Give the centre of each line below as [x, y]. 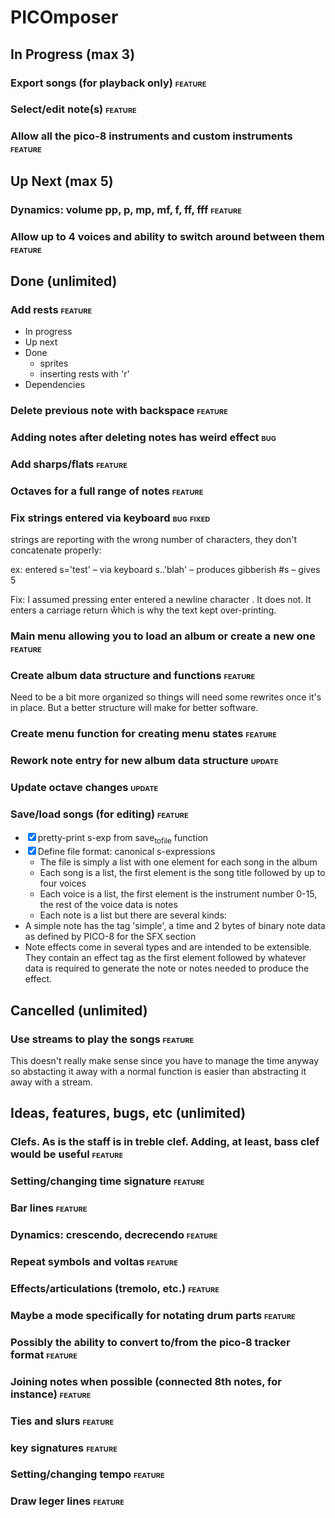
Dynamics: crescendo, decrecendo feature [114, 1235]
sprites [54, 363]
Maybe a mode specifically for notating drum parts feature [153, 1315]
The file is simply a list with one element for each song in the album [178, 862]
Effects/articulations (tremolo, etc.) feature [115, 1288]
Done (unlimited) [64, 281]
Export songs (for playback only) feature [108, 83]
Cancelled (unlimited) [79, 1010]
